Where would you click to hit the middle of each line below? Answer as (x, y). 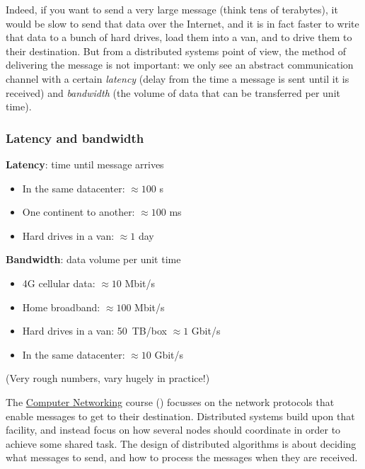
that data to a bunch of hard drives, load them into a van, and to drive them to (179, 37)
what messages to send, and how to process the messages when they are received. (182, 457)
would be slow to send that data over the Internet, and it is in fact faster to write (182, 23)
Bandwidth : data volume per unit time (93, 259)
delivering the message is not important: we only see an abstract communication (180, 65)
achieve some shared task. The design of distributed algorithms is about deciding (181, 443)
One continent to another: (79, 212)
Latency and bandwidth (75, 138)
